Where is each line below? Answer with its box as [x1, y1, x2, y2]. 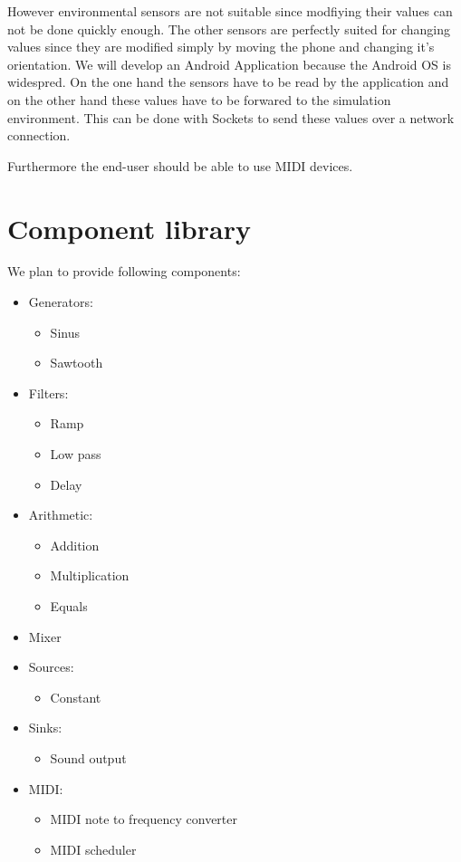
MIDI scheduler [50, 839, 137, 858]
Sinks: [28, 718, 62, 737]
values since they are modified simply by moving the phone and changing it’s [7, 37, 435, 56]
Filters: [28, 383, 69, 402]
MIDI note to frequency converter [50, 809, 238, 828]
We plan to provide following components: [7, 262, 241, 281]
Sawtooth [50, 353, 103, 372]
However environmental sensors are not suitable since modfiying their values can [7, 2, 453, 20]
